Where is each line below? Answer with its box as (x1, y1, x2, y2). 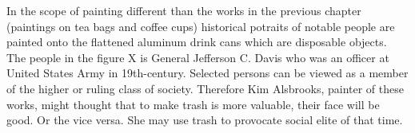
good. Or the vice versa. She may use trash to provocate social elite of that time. (6, 111, 403, 128)
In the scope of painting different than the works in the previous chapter (6, 2, 361, 18)
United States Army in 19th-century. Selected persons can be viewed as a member (6, 65, 409, 81)
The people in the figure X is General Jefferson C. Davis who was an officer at (6, 49, 389, 65)
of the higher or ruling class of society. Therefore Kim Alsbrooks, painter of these (6, 80, 404, 96)
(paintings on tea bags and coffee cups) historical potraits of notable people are (6, 18, 395, 34)
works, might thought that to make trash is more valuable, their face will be (6, 96, 380, 112)
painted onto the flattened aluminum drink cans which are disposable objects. (6, 33, 387, 50)
